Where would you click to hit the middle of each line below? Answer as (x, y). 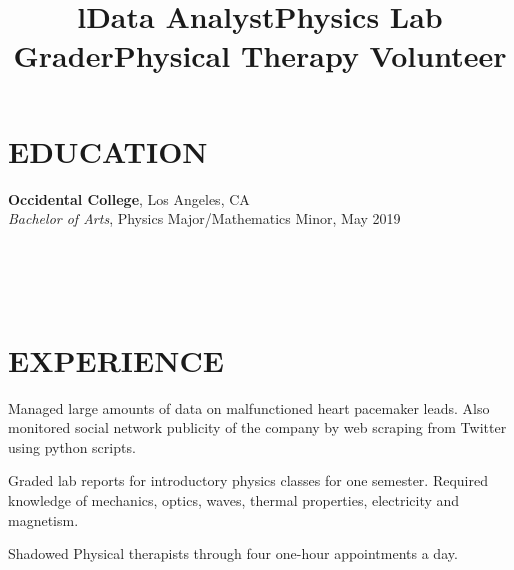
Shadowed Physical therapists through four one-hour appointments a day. (233, 553)
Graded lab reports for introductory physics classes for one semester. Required (248, 480)
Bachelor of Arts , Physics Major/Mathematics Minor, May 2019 (204, 218)
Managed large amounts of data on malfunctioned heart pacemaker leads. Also (249, 407)
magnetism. (43, 519)
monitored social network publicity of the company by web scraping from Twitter (257, 427)
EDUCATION (108, 150)
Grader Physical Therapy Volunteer (260, 55)
